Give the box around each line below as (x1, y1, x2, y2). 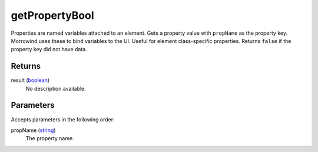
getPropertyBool (11, 9, 94, 22)
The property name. (25, 135, 74, 142)
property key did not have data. (11, 46, 88, 53)
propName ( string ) (11, 127, 56, 134)
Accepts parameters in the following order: (11, 115, 115, 123)
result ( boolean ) (11, 77, 50, 84)
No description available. (25, 85, 87, 92)
